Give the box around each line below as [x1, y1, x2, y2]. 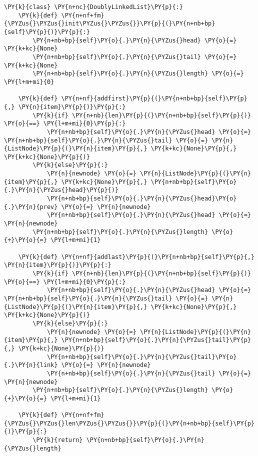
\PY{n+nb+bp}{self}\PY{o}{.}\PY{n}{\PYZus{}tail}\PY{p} [61, 336, 251, 344]
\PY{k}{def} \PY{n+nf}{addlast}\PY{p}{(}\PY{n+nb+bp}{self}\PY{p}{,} [18, 253, 255, 260]
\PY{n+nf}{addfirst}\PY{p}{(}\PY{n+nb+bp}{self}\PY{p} [61, 95, 247, 102]
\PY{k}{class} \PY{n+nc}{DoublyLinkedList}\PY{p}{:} [4, 3, 183, 10]
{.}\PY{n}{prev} [4, 203, 58, 210]
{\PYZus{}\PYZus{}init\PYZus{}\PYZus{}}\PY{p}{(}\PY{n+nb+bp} [4, 20, 215, 27]
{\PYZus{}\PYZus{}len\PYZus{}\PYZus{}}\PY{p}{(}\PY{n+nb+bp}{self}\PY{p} [4, 419, 255, 427]
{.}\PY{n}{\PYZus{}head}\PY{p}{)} [4, 186, 119, 194]
